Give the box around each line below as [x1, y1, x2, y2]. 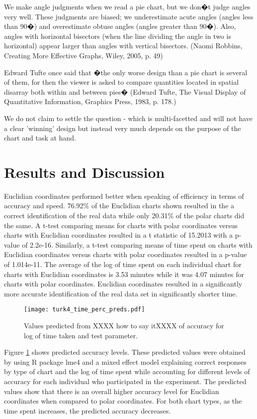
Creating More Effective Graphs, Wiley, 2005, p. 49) [4, 50, 163, 60]
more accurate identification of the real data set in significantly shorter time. [4, 288, 238, 298]
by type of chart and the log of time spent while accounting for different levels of [4, 366, 250, 377]
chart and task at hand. [4, 133, 76, 143]
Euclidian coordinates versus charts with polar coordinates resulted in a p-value [4, 249, 247, 260]
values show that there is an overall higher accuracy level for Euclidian [4, 386, 219, 396]
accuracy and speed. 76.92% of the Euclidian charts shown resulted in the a [4, 200, 235, 211]
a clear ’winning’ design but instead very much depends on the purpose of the [4, 123, 241, 133]
